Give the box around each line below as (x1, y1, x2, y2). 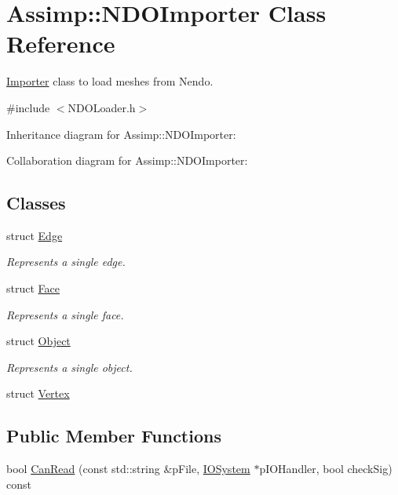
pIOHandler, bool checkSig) (259, 460, 393, 477)
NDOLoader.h (68, 99, 136, 115)
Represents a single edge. (6, 253, 126, 270)
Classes (6, 191, 66, 215)
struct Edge (6, 227, 63, 243)
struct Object (6, 333, 71, 349)
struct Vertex (6, 385, 70, 402)
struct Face (6, 280, 60, 297)
